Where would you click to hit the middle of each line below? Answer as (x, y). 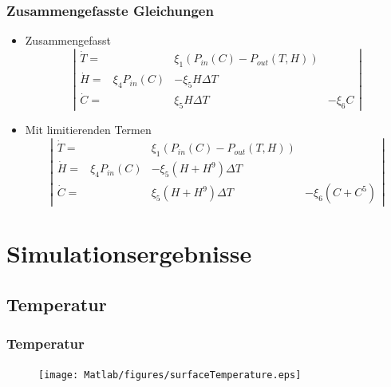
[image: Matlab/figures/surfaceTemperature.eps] (170, 375)
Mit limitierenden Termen (88, 130)
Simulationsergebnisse (129, 253)
